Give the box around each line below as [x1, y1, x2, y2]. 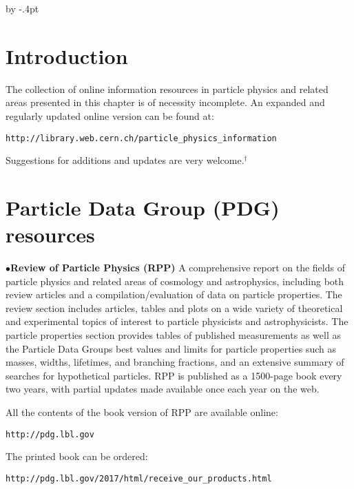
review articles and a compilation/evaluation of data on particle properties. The [6, 287, 342, 302]
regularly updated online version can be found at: [6, 108, 214, 123]
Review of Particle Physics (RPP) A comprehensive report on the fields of [10, 260, 345, 275]
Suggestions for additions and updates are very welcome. [6, 153, 244, 167]
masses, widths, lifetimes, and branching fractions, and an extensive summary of [6, 355, 344, 369]
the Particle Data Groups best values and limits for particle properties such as [6, 341, 336, 355]
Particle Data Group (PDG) [6, 193, 280, 221]
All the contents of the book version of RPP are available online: [6, 405, 278, 419]
